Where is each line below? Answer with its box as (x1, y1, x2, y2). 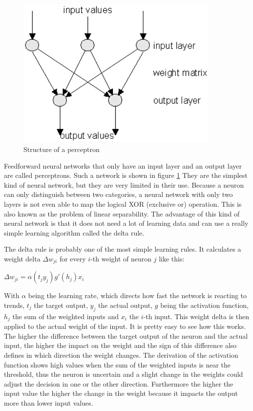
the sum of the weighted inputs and (12, 311, 119, 321)
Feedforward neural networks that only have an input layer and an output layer (4, 160, 242, 171)
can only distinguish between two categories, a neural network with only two (4, 189, 233, 199)
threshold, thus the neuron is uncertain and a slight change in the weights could (4, 369, 243, 379)
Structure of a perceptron (23, 144, 100, 154)
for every (59, 253, 86, 263)
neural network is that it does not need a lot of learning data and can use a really (4, 218, 249, 228)
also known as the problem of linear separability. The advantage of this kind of (4, 208, 240, 218)
